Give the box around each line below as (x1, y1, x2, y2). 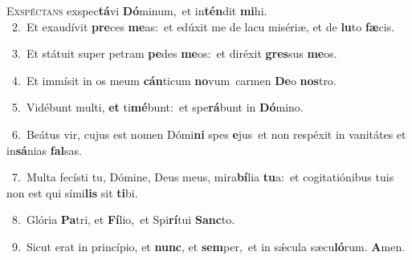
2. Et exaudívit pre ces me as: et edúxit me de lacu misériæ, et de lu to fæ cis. (11, 18, 395, 35)
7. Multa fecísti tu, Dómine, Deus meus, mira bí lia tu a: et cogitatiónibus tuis (11, 169, 394, 185)
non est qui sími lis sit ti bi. (6, 184, 138, 201)
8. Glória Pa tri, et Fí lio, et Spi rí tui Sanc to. (11, 211, 235, 228)
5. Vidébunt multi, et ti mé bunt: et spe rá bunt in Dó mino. (11, 99, 304, 116)
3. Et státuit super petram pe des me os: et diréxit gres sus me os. (11, 45, 337, 62)
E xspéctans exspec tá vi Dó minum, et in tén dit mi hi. (6, 2, 267, 18)
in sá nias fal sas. (6, 141, 82, 158)
